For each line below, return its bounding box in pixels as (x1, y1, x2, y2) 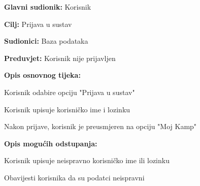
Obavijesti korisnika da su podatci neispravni (4, 172, 145, 182)
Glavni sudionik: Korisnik (4, 2, 91, 12)
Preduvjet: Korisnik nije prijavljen (4, 52, 116, 63)
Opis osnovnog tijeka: (4, 70, 81, 80)
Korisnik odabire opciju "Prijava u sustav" (4, 86, 135, 97)
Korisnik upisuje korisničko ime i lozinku (4, 104, 130, 114)
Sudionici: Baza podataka (4, 36, 88, 46)
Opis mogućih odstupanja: (4, 138, 97, 148)
